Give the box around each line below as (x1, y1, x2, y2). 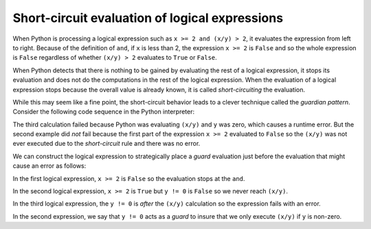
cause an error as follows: (12, 162, 87, 170)
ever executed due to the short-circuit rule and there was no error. (12, 140, 201, 148)
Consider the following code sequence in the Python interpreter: (12, 107, 195, 116)
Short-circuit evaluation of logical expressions (12, 10, 284, 25)
